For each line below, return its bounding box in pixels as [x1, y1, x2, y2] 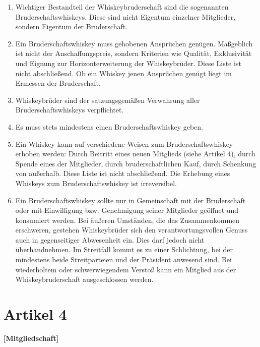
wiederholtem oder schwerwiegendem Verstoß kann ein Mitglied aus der [15, 264, 236, 274]
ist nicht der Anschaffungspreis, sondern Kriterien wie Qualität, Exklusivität [15, 48, 252, 59]
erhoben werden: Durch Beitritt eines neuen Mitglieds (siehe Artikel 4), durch [15, 148, 255, 159]
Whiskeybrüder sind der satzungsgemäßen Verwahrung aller [15, 94, 200, 105]
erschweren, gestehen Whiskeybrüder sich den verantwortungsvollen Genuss [15, 224, 248, 235]
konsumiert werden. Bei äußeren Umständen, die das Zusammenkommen [15, 214, 240, 225]
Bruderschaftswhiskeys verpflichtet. [15, 104, 124, 115]
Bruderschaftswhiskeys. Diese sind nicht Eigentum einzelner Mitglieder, [15, 11, 236, 22]
